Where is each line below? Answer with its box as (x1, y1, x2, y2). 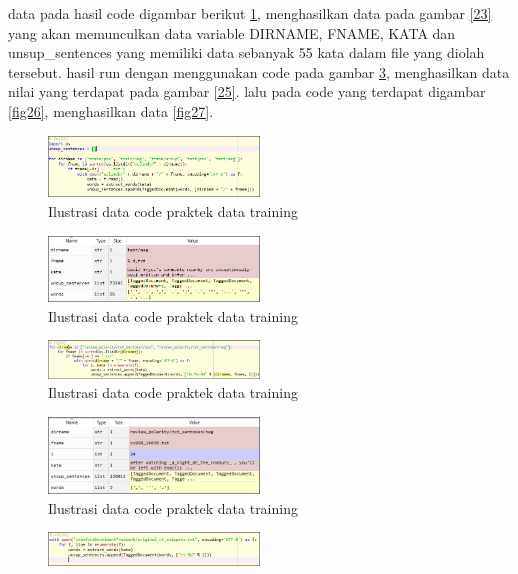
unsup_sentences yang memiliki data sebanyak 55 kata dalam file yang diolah (8, 42, 485, 63)
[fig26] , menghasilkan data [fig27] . (8, 100, 214, 121)
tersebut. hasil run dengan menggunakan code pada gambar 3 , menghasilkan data (8, 61, 510, 82)
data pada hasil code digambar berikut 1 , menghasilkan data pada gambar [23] (8, 3, 492, 23)
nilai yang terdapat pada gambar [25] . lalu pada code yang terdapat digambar (8, 81, 486, 102)
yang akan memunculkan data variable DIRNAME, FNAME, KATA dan (8, 22, 456, 43)
